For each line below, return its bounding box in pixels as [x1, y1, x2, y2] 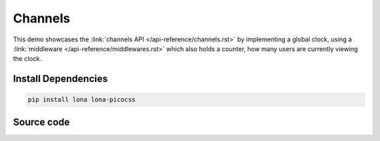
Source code [13, 116, 70, 128]
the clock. [13, 55, 42, 63]
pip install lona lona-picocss [27, 95, 137, 104]
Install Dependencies [13, 73, 108, 85]
